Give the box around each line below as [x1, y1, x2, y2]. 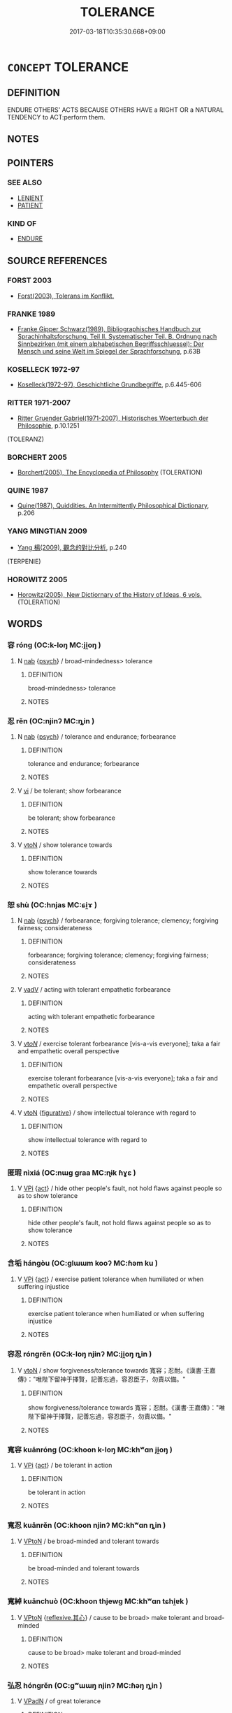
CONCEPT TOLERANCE [7, 59, 129, 75]
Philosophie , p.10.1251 [17, 421, 80, 430]
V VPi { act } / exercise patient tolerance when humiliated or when [17, 1275, 204, 1283]
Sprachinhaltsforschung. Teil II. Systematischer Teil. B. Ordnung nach [17, 333, 217, 341]
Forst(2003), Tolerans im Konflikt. [17, 291, 115, 300]
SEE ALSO [7, 178, 43, 187]
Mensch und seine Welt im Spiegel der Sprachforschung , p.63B [17, 347, 201, 356]
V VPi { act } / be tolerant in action [17, 1461, 113, 1470]
